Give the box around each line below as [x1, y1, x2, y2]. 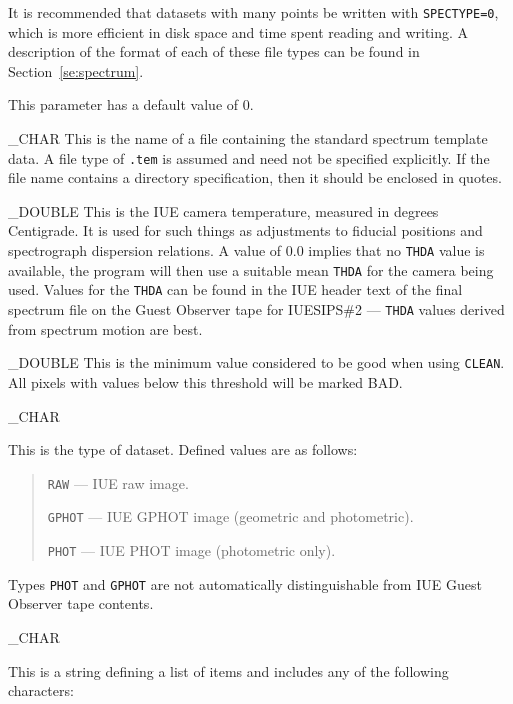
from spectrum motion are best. [8, 318, 203, 339]
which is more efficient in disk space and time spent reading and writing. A [8, 21, 469, 42]
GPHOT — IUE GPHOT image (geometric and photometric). [47, 506, 414, 527]
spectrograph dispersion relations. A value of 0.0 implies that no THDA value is [8, 240, 485, 261]
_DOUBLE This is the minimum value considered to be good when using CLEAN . [8, 352, 505, 373]
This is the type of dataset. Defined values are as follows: [8, 439, 358, 460]
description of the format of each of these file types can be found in [8, 41, 420, 62]
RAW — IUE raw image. [47, 472, 189, 493]
